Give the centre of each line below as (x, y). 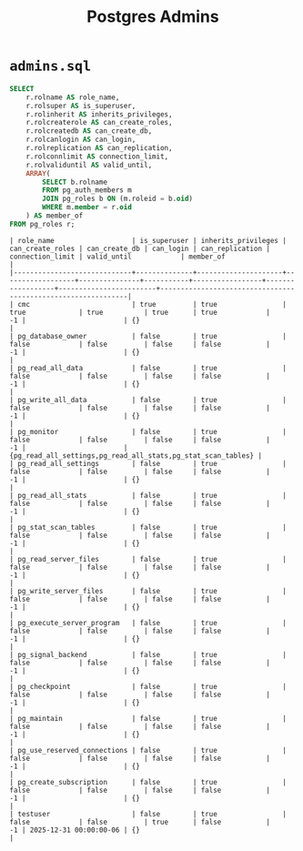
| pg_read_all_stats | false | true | (148, 495)
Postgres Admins (153, 17)
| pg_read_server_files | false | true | (148, 559)
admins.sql (50, 66)
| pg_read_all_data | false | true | (148, 368)
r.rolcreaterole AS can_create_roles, (99, 123)
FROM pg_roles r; (42, 224)
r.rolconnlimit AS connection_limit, (97, 157)
